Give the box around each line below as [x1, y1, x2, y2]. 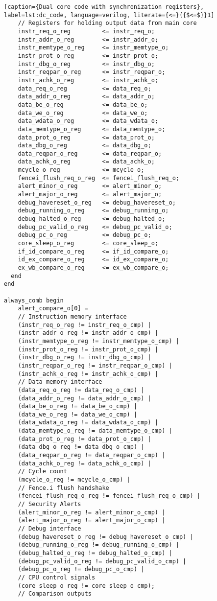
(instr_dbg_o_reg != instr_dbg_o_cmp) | [18, 354, 151, 361]
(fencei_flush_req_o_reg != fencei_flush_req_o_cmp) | [18, 492, 200, 500]
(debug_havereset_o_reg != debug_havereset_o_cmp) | [18, 533, 193, 540]
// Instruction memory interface [18, 313, 127, 320]
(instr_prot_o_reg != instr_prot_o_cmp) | [18, 346, 158, 353]
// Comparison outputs [18, 590, 92, 598]
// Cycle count [18, 468, 67, 475]
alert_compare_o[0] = [18, 305, 88, 312]
